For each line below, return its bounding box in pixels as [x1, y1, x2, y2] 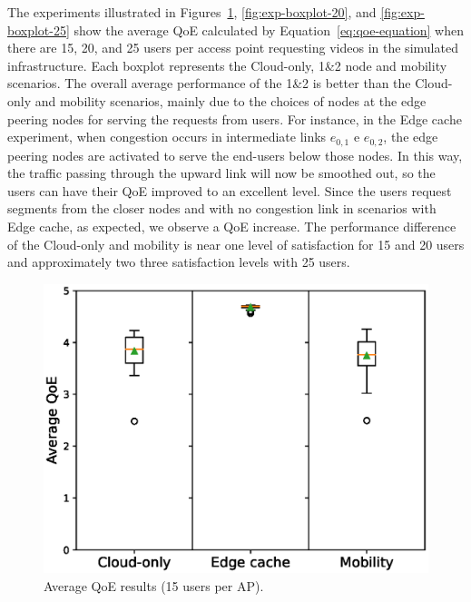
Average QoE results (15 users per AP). [44, 576, 264, 595]
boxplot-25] [7, 20, 70, 39]
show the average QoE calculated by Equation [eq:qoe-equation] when [74, 20, 465, 39]
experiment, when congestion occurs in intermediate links [7, 127, 327, 146]
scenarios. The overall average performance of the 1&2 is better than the [7, 74, 411, 93]
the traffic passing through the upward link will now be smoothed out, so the [7, 163, 436, 183]
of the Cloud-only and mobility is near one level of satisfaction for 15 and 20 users [7, 234, 465, 253]
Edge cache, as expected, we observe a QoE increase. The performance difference [7, 216, 456, 235]
